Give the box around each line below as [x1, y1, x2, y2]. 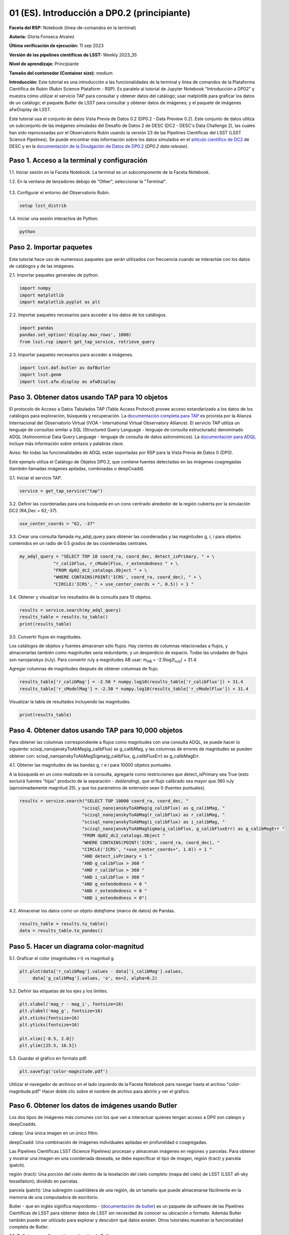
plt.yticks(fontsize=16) [19, 1022, 80, 1028]
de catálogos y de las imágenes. [9, 263, 75, 269]
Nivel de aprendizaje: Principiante [9, 61, 79, 67]
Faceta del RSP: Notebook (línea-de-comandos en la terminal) [9, 25, 137, 31]
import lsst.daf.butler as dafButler [19, 365, 111, 370]
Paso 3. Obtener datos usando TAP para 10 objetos [9, 393, 168, 401]
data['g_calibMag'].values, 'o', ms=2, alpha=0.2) [32, 976, 158, 981]
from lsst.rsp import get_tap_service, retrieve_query [19, 339, 155, 344]
